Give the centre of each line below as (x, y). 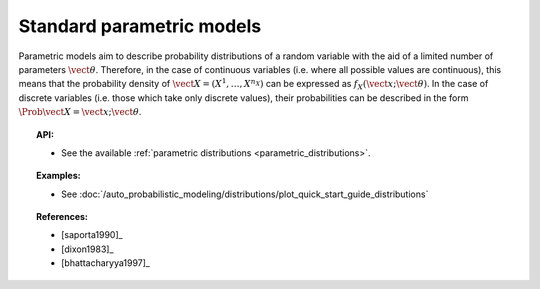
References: (62, 217)
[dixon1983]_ (87, 249)
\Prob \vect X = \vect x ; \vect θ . (80, 112)
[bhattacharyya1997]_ (105, 263)
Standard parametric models (140, 26)
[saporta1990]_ (92, 235)
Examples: (58, 176)
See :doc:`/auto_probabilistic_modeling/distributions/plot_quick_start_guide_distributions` (245, 194)
